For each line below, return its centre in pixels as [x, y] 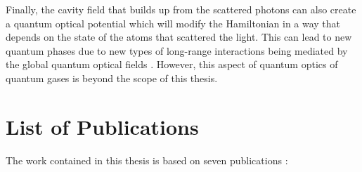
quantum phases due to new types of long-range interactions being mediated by [177, 50]
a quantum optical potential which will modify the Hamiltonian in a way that [173, 23]
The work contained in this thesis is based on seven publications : [147, 160]
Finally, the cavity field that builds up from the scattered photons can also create [181, 9]
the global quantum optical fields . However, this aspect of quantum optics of [172, 64]
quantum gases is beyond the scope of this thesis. [112, 78]
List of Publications [102, 126]
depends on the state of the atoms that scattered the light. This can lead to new [179, 37]
